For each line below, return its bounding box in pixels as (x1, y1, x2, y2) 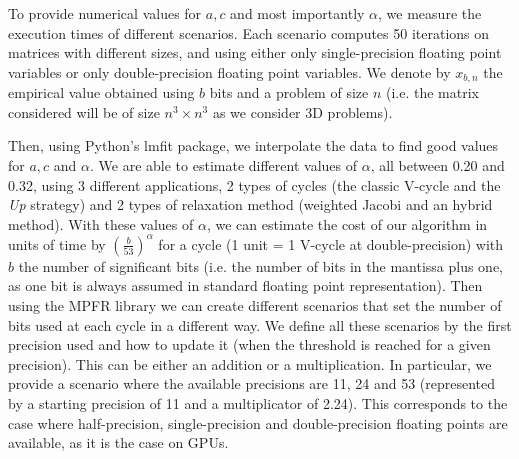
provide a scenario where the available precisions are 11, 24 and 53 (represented (8, 373, 496, 394)
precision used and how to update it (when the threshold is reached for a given (8, 334, 491, 355)
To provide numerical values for (8, 3, 202, 23)
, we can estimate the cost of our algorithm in (206, 213, 488, 234)
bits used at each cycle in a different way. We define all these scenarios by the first (8, 314, 512, 335)
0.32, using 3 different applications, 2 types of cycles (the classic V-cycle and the (8, 174, 501, 195)
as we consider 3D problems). (212, 101, 393, 122)
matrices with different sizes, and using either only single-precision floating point (8, 42, 502, 63)
